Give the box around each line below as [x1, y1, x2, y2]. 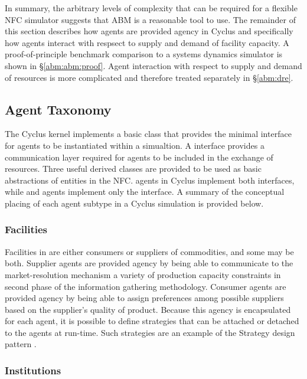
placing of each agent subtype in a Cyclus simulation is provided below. [5, 197, 264, 209]
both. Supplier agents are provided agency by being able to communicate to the [5, 257, 293, 269]
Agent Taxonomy [5, 100, 112, 118]
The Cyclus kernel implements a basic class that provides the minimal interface [5, 128, 292, 140]
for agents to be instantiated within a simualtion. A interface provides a [5, 139, 264, 151]
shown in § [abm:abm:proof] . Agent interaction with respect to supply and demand [5, 59, 302, 71]
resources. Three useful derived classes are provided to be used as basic [5, 162, 262, 175]
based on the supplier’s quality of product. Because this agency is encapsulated [5, 303, 291, 315]
